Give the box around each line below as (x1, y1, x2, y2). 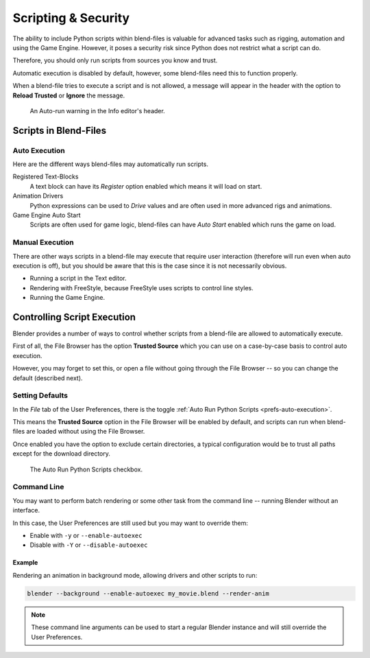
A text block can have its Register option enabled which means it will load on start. (29, 182, 262, 190)
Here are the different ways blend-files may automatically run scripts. (12, 160, 209, 168)
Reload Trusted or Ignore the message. (12, 91, 125, 99)
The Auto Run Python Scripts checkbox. (29, 465, 143, 473)
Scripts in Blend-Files (12, 124, 106, 137)
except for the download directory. (12, 449, 111, 458)
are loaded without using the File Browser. (26, 427, 145, 436)
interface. (12, 506, 40, 515)
